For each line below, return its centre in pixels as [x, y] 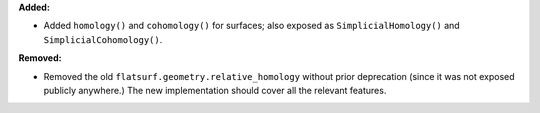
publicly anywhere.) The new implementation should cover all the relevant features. [215, 90]
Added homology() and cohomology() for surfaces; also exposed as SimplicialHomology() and [251, 26]
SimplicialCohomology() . [103, 39]
